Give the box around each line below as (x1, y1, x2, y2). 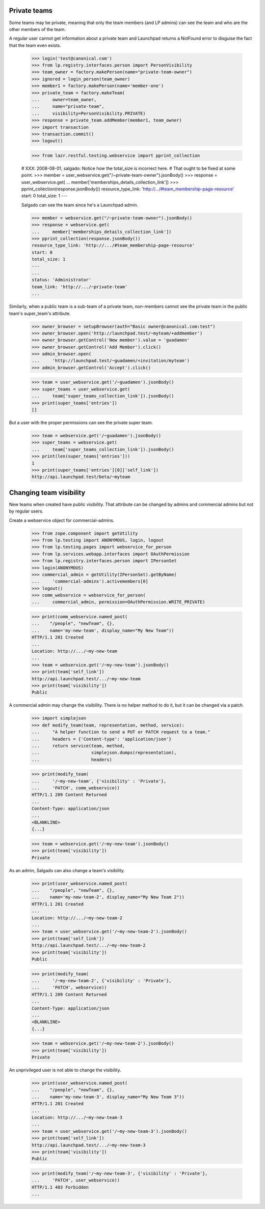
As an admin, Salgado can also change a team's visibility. (9, 867, 125, 873)
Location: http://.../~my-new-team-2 (31, 915, 123, 921)
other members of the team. (9, 26, 66, 32)
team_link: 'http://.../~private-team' (31, 284, 128, 290)
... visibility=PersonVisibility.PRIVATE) (31, 111, 146, 116)
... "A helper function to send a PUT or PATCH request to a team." (31, 729, 211, 735)
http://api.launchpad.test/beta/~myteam (31, 474, 130, 480)
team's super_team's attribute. (9, 310, 71, 316)
